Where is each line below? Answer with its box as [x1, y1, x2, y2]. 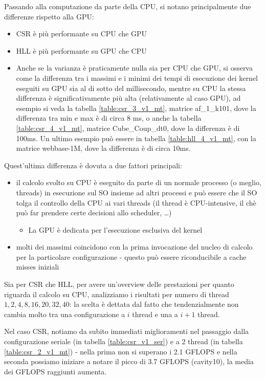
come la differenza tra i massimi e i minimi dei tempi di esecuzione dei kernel [16, 72, 258, 83]
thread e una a [132, 308, 178, 319]
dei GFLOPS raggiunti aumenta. [4, 366, 107, 376]
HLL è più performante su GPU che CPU [16, 45, 147, 56]
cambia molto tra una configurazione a [4, 308, 125, 319]
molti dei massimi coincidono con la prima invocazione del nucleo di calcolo [16, 241, 253, 252]
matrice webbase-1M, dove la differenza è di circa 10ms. [16, 143, 191, 153]
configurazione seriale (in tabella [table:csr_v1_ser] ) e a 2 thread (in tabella [4, 336, 243, 347]
